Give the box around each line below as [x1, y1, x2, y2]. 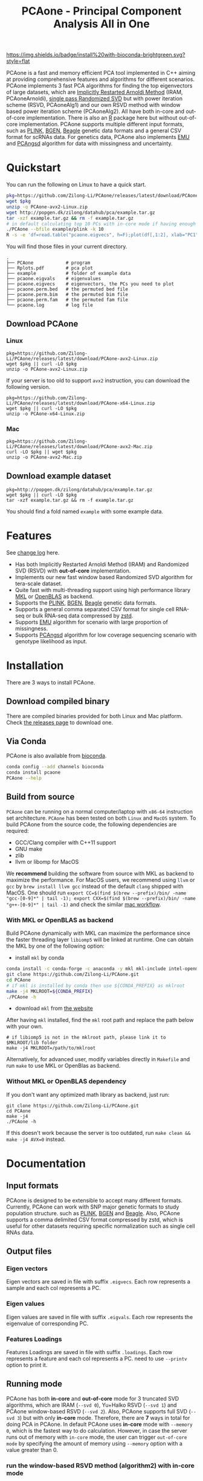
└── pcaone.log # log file [6, 302, 94, 309]
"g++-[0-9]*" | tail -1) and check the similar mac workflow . [6, 901, 161, 908]
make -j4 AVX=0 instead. [6, 1136, 66, 1143]
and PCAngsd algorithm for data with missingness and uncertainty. [6, 140, 173, 147]
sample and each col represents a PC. [6, 1285, 101, 1292]
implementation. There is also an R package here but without [26, 114, 178, 121]
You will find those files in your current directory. [6, 243, 127, 250]
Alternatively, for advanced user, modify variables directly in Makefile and [6, 1056, 190, 1063]
